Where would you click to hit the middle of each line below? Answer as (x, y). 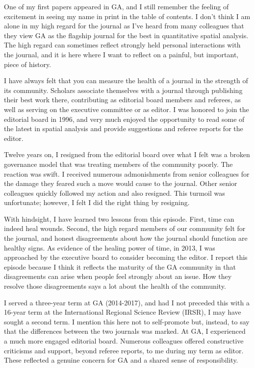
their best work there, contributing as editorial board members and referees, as (122, 100)
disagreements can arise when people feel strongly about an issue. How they (118, 276)
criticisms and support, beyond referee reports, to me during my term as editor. (124, 350)
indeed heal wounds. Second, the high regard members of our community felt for (125, 228)
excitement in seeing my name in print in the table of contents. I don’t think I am (127, 16)
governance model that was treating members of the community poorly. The (118, 164)
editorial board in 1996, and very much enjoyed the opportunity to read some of (124, 119)
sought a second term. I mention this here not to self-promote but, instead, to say (127, 321)
